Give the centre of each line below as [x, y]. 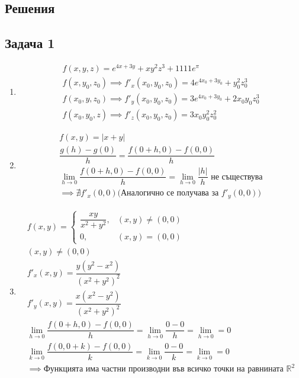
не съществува [237, 177]
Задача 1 [30, 43]
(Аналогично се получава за [168, 193]
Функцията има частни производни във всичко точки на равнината [163, 369]
